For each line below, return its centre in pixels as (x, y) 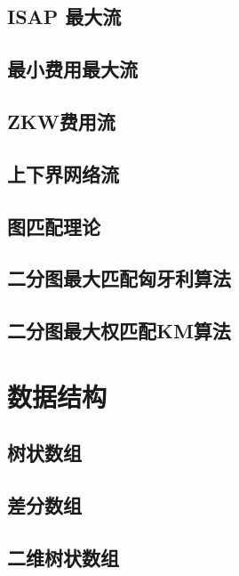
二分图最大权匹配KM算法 (119, 331)
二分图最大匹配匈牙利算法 (119, 278)
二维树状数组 (63, 557)
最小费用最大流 (72, 69)
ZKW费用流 (61, 121)
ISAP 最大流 (64, 16)
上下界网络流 (63, 173)
